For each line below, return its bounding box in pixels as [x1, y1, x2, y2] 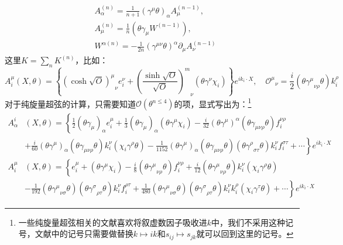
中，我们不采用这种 [211, 216, 286, 228]
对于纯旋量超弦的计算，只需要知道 [5, 97, 136, 110]
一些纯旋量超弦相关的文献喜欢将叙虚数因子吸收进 [18, 216, 207, 228]
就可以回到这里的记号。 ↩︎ [196, 227, 294, 240]
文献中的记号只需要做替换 [35, 227, 133, 240]
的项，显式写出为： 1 [174, 96, 252, 110]
